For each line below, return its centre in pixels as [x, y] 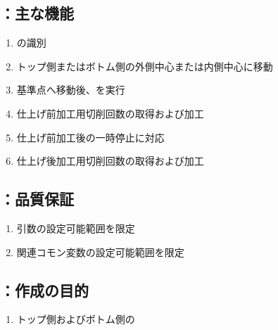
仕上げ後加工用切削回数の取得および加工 [110, 161]
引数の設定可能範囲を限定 [76, 228]
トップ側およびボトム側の [76, 319]
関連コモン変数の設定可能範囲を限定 [100, 252]
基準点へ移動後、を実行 [71, 90]
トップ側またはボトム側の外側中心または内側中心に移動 [145, 66]
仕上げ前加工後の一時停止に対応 [90, 137]
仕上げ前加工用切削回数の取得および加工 [110, 113]
